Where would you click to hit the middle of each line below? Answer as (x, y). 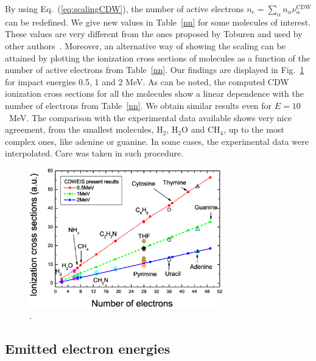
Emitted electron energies (88, 349)
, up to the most (254, 129)
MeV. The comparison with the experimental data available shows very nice (150, 117)
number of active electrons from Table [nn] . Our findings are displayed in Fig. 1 (155, 70)
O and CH (201, 129)
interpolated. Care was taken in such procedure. (94, 153)
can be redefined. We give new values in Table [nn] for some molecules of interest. (158, 22)
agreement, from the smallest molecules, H (84, 129)
